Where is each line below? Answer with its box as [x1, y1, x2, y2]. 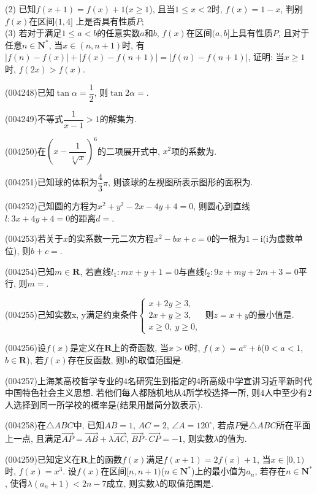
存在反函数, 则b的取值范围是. [67, 353, 183, 366]
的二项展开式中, [97, 144, 160, 157]
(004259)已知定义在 [5, 452, 80, 465]
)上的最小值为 [191, 465, 246, 477]
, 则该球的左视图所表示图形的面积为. [107, 176, 253, 188]
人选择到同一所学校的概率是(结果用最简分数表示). [5, 398, 203, 411]
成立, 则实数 [106, 476, 155, 489]
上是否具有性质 [75, 14, 136, 27]
